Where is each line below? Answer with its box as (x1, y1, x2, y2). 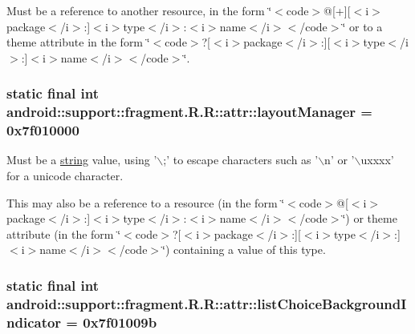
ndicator (6, 312, 62, 332)
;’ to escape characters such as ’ (163, 151, 319, 168)
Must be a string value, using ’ (6, 151, 157, 168)
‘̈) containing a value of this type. (162, 241, 326, 258)
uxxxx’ (360, 151, 394, 168)
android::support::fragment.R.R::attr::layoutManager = (6, 102, 372, 122)
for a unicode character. (6, 167, 124, 184)
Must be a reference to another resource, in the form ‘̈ (6, 2, 272, 18)
